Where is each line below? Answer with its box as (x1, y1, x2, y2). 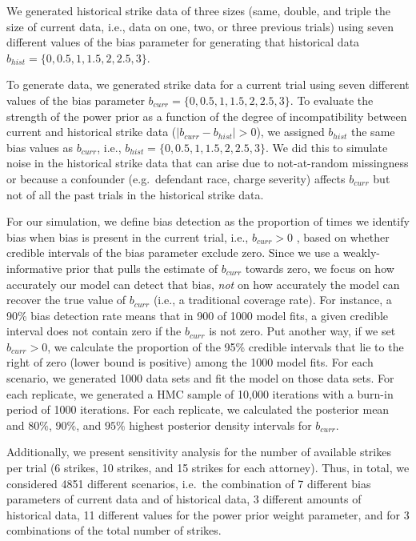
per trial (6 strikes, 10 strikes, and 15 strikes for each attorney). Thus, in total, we (6, 459, 410, 476)
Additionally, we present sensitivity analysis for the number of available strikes (6, 443, 391, 460)
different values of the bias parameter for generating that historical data (6, 34, 360, 50)
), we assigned (256, 123, 325, 140)
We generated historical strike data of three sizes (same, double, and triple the (6, 2, 391, 18)
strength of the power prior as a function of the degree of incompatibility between (6, 107, 407, 124)
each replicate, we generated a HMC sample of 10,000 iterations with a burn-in (6, 385, 394, 402)
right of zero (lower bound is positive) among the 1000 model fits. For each (6, 354, 374, 371)
